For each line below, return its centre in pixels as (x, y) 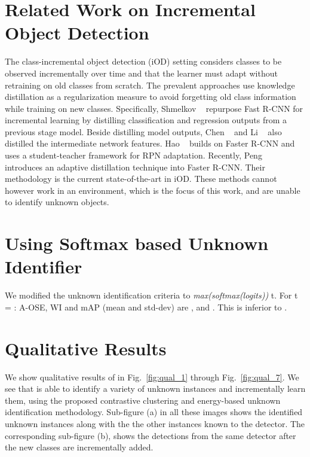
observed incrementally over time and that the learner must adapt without (141, 73)
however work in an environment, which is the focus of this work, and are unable (153, 190)
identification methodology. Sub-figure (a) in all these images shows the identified (154, 412)
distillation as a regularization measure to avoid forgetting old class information (151, 97)
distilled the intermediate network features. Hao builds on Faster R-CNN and (150, 143)
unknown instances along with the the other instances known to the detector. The (155, 424)
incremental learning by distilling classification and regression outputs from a (146, 120)
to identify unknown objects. (57, 202)
